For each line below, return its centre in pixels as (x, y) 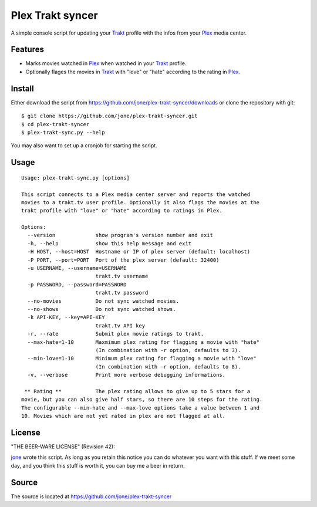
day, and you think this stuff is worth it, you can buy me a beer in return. (98, 465)
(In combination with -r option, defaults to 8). (168, 366)
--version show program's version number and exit (120, 235)
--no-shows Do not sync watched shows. (102, 309)
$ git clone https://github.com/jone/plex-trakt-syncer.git (109, 116)
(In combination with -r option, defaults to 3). (168, 350)
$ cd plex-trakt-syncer (55, 124)
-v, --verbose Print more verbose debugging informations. (127, 375)
